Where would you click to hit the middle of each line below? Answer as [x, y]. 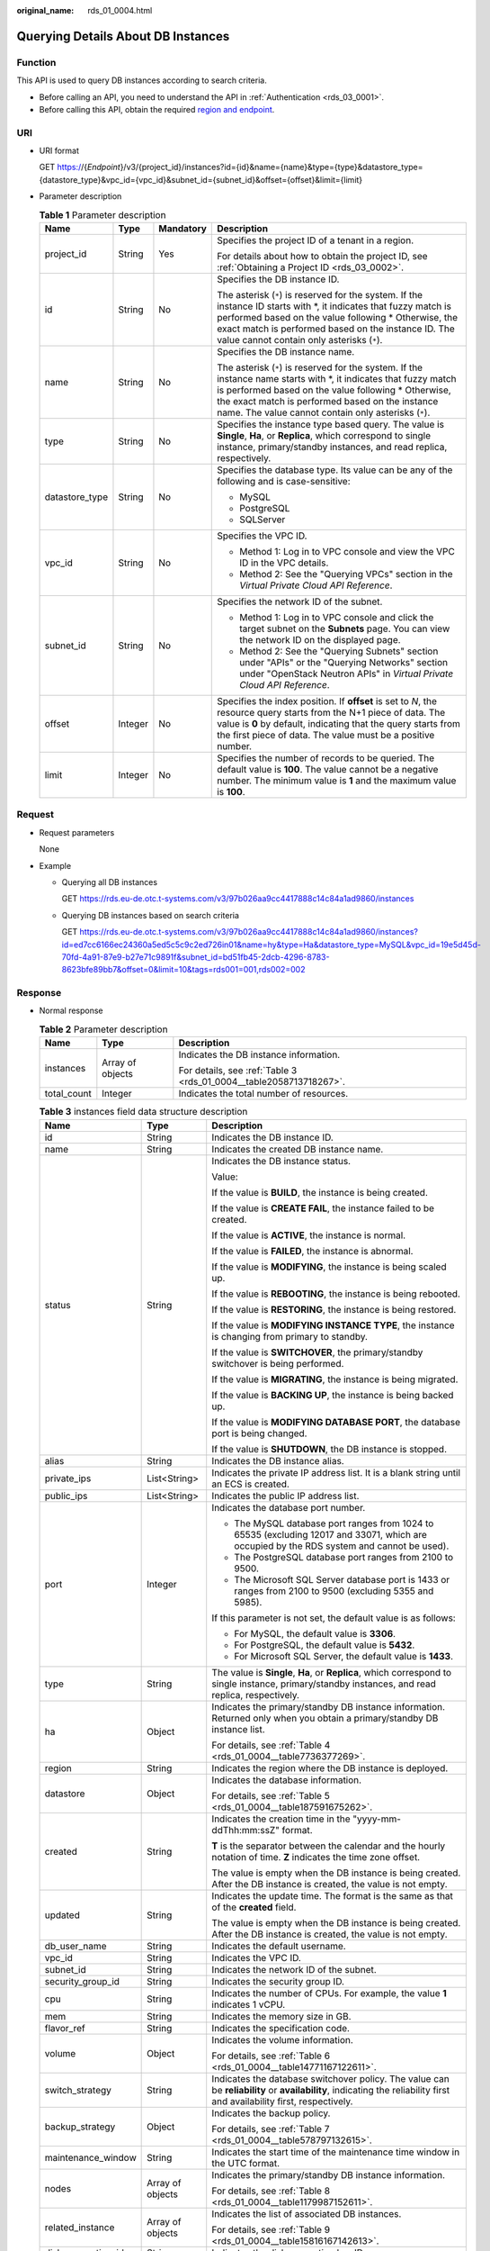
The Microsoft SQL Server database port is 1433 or [342, 1579]
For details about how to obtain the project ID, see [322, 257]
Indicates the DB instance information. [259, 1055]
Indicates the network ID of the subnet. [294, 1969]
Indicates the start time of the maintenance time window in [336, 2152]
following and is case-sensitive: [284, 482]
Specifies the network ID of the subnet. [300, 601]
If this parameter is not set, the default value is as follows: [334, 1618]
